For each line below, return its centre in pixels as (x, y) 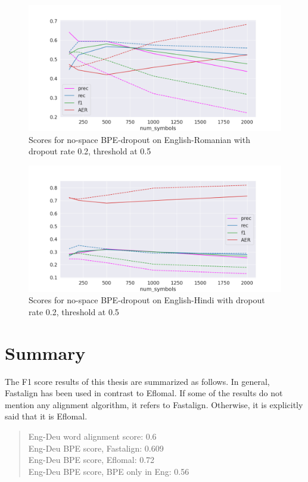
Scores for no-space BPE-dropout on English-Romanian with (139, 139)
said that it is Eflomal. (46, 416)
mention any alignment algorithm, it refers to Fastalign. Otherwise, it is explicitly (154, 404)
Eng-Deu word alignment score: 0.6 (92, 436)
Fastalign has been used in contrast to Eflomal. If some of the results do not (144, 393)
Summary (45, 352)
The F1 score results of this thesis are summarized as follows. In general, (137, 381)
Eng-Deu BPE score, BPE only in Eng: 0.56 (109, 471)
